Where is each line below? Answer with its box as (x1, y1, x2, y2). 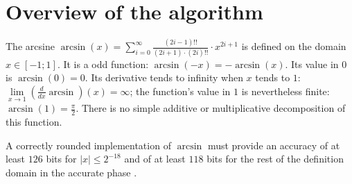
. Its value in (285, 56, 339, 71)
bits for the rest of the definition (206, 151, 344, 166)
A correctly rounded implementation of (6, 137, 171, 152)
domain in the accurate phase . (6, 165, 137, 179)
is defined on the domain (241, 39, 346, 53)
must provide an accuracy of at (207, 137, 340, 152)
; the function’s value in (130, 83, 231, 98)
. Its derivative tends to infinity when (85, 70, 243, 85)
